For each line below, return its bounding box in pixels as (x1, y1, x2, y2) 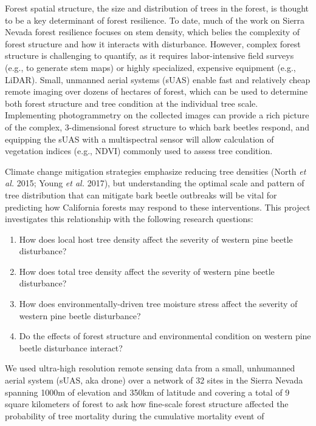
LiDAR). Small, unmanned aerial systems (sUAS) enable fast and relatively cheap (5, 73, 311, 86)
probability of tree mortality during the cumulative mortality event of (5, 409, 264, 422)
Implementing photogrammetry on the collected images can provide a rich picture (5, 109, 309, 121)
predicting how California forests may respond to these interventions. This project (5, 200, 311, 213)
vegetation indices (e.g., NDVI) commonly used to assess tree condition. (5, 144, 273, 157)
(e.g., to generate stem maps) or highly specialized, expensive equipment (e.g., (5, 61, 296, 73)
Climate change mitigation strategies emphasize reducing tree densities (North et (5, 164, 306, 177)
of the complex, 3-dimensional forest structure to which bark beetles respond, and (5, 120, 310, 133)
